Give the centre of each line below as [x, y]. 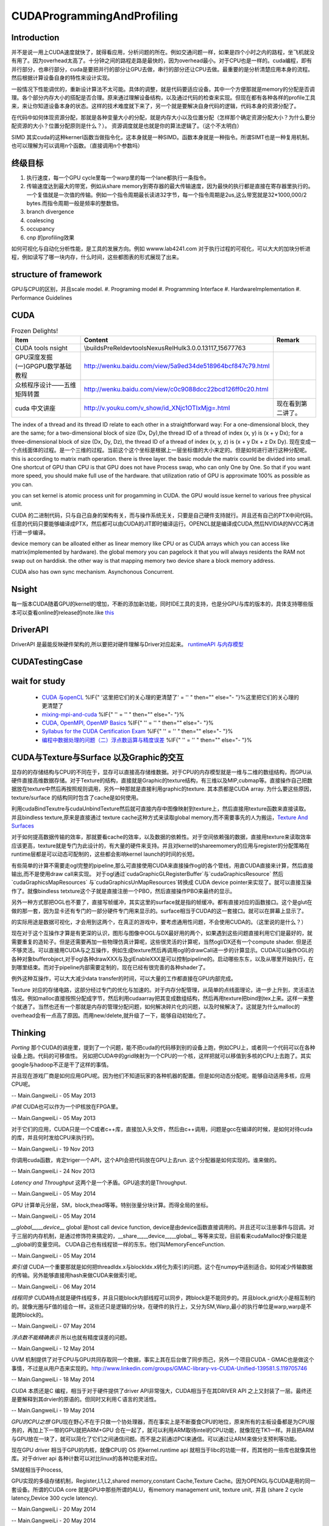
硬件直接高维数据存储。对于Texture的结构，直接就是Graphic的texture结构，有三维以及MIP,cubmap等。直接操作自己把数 [162, 781]
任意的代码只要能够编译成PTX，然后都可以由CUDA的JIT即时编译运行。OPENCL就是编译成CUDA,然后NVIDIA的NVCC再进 [163, 524]
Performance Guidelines [42, 298]
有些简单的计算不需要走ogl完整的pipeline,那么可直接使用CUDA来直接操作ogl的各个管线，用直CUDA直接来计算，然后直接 [162, 865]
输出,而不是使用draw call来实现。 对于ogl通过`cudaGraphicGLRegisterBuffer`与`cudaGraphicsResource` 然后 [147, 874]
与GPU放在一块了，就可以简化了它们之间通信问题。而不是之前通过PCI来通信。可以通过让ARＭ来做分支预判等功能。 [156, 1439]
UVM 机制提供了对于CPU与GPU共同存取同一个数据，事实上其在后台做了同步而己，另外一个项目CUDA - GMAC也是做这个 [163, 1360]
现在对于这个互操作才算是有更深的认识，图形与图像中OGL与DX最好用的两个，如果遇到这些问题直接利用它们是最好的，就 [162, 933]
